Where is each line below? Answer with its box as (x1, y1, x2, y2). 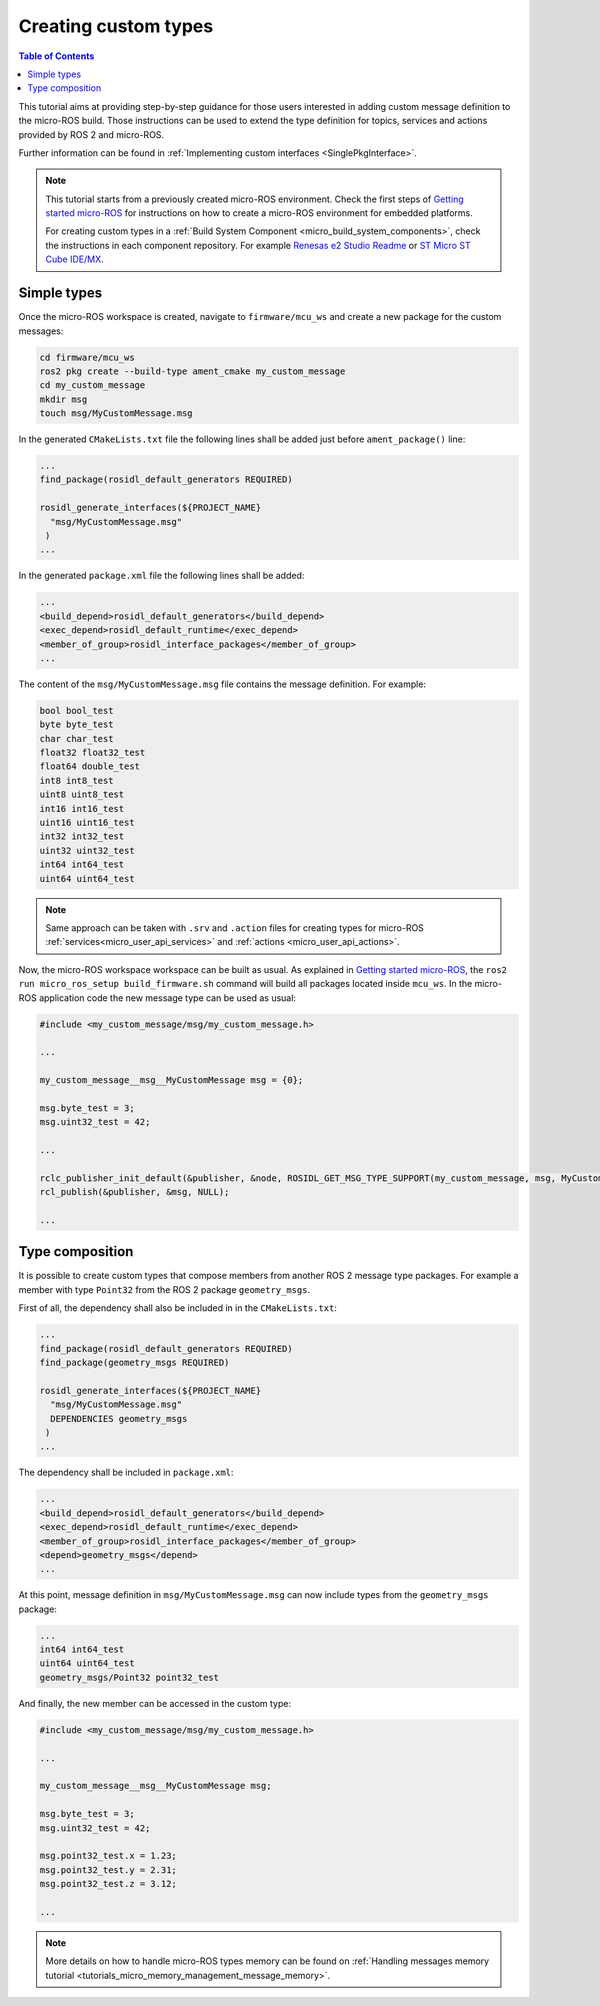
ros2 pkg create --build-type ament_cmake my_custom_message (39, 365, 346, 377)
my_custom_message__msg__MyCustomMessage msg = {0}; (39, 1075, 304, 1086)
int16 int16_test (39, 803, 125, 814)
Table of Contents (18, 50, 95, 62)
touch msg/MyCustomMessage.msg (39, 408, 194, 419)
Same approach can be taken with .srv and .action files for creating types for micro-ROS (45, 921, 425, 934)
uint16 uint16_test (39, 817, 135, 829)
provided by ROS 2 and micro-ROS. (18, 128, 165, 140)
